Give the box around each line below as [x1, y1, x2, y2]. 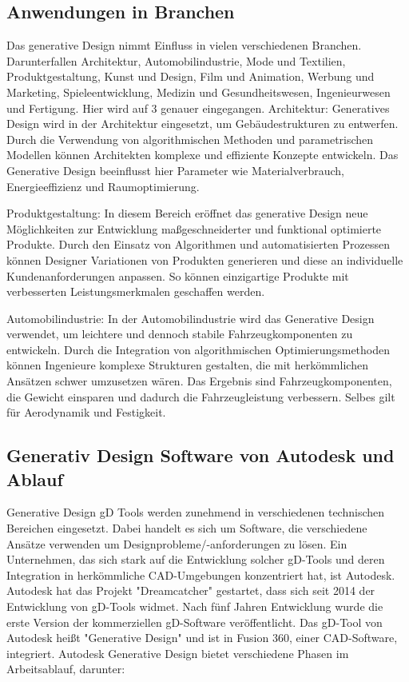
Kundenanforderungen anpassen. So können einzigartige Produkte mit [6, 267, 349, 284]
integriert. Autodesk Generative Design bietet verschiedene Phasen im [6, 644, 349, 661]
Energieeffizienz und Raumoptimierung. [6, 177, 200, 194]
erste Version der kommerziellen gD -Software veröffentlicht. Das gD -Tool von [6, 613, 383, 630]
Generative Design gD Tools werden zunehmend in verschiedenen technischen [6, 504, 385, 520]
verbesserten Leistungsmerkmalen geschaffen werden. [6, 283, 265, 300]
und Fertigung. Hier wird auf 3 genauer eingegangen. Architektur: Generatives [6, 99, 390, 116]
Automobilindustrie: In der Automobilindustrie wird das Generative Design [6, 309, 375, 326]
